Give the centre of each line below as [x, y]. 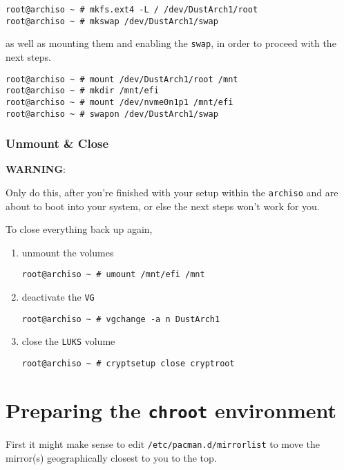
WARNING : [36, 169]
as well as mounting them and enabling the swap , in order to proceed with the [171, 43]
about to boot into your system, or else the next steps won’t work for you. [163, 206]
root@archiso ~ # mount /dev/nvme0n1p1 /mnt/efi [120, 102]
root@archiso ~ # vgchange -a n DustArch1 [121, 319]
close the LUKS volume [68, 341]
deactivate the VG [58, 297]
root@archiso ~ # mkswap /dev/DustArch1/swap [112, 21]
